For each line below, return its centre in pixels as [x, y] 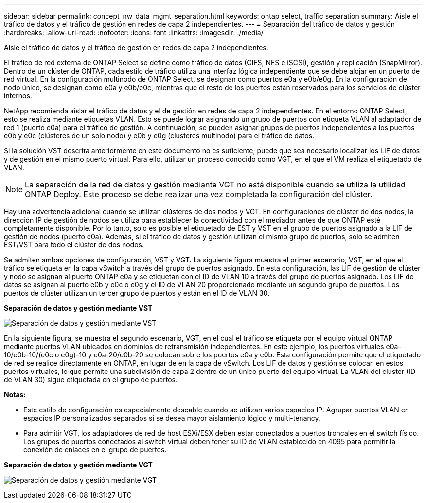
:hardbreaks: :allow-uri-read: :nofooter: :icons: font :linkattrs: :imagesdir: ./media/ [134, 32]
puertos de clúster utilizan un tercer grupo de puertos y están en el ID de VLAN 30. [137, 293]
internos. [18, 96]
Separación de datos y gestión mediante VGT [78, 465]
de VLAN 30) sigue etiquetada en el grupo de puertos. [91, 380]
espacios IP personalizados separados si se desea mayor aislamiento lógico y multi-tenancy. [172, 418]
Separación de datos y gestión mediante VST [78, 308]
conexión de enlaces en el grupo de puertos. [95, 450]
